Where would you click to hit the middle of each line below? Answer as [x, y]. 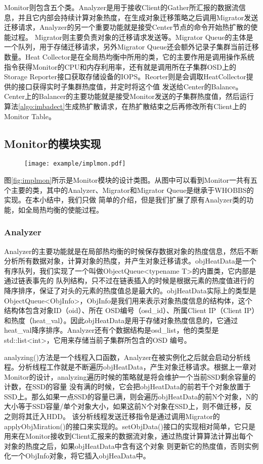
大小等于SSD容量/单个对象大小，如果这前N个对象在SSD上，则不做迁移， [125, 406]
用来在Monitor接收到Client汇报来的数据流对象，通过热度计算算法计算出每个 [129, 436]
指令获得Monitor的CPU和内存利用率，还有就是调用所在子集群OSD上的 [120, 66]
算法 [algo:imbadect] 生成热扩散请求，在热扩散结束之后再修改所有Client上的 [125, 106]
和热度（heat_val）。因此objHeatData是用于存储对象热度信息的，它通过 [121, 320]
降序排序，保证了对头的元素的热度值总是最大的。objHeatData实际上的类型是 [130, 290]
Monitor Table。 [30, 116]
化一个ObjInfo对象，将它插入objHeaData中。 [77, 456]
